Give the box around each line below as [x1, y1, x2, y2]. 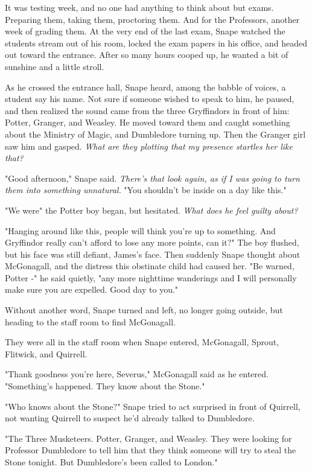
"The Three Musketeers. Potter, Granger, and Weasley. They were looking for [5, 432, 292, 444]
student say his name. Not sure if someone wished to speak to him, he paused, [5, 92, 294, 105]
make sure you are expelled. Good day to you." [5, 283, 179, 296]
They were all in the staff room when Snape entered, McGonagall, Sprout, [5, 336, 279, 348]
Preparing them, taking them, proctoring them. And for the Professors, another [5, 13, 300, 25]
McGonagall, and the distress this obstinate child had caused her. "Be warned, [5, 260, 294, 272]
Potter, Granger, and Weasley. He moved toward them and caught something [5, 116, 290, 129]
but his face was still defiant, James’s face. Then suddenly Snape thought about [5, 247, 301, 260]
